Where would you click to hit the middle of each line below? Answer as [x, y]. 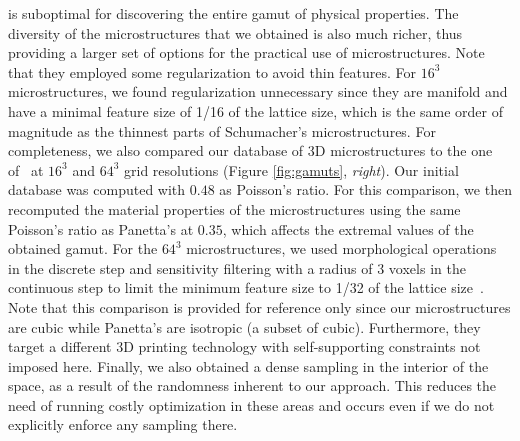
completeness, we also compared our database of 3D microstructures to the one [250, 150]
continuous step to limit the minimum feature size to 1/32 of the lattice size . [246, 287]
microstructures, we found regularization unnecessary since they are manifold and [258, 91]
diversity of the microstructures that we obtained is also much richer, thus [235, 32]
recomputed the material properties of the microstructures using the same [234, 208]
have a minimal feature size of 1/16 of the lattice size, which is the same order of [256, 110]
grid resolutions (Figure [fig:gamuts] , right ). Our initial [291, 169]
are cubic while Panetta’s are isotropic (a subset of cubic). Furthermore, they [244, 326]
